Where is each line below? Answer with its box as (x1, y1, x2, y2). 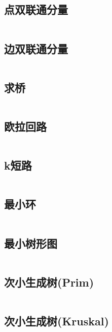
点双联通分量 (4, 2, 68, 17)
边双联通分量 (4, 40, 68, 56)
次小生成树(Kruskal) (4, 313, 109, 329)
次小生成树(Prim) (4, 274, 94, 290)
